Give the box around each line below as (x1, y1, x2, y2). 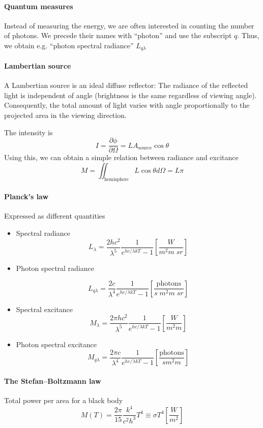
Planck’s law (4, 191, 49, 202)
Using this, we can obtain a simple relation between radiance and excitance (4, 152, 239, 163)
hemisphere (104, 176, 129, 182)
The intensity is (4, 127, 53, 137)
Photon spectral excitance (16, 339, 97, 349)
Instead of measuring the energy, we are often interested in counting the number (4, 20, 254, 30)
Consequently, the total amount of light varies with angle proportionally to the (4, 100, 250, 110)
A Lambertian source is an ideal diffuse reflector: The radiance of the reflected (4, 80, 248, 90)
